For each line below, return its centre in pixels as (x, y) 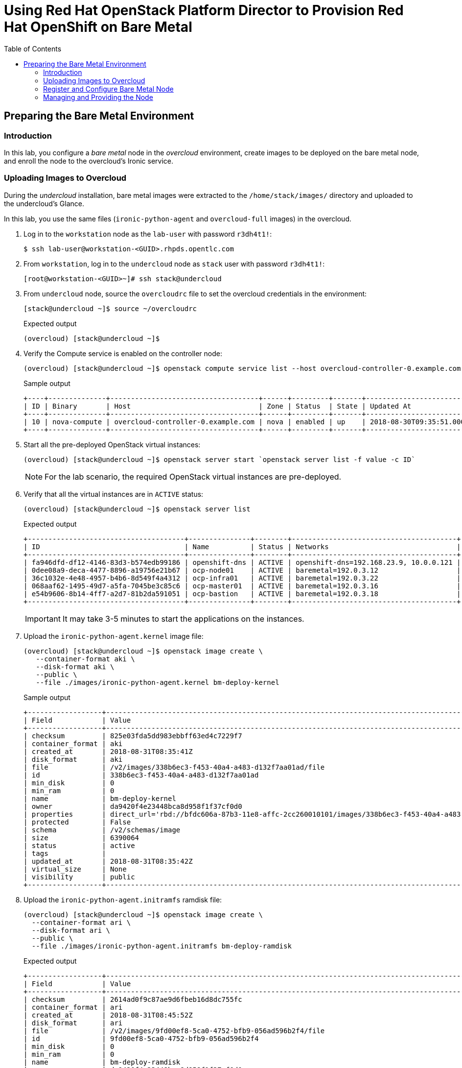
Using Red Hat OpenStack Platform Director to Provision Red (204, 10)
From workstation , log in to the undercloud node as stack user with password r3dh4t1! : (174, 264)
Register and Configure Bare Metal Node (108, 89)
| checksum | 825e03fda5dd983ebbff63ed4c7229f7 (133, 736)
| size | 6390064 (81, 837)
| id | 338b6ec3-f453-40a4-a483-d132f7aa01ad (141, 775)
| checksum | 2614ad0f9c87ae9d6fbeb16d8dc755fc (133, 999)
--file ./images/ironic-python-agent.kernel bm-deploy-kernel (158, 682)
